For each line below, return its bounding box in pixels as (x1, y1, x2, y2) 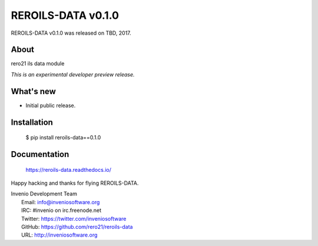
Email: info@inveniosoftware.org (21, 198, 100, 205)
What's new (11, 86, 56, 97)
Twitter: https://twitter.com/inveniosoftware (21, 215, 127, 222)
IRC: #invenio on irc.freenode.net (21, 207, 102, 214)
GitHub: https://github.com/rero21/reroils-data (21, 223, 133, 230)
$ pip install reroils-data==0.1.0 (25, 134, 101, 141)
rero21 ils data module (11, 60, 65, 67)
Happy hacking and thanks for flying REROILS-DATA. (11, 179, 139, 187)
